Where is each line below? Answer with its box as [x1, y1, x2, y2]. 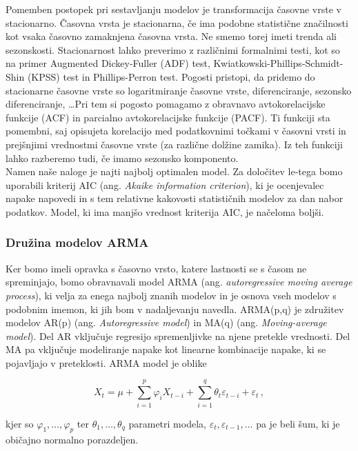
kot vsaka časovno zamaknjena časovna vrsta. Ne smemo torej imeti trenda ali [6, 29, 337, 43]
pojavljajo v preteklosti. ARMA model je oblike [6, 355, 207, 370]
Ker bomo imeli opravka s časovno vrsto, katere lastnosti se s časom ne [6, 261, 307, 275]
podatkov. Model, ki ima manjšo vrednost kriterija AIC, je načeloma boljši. [6, 204, 324, 219]
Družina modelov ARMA [6, 234, 149, 251]
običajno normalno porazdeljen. [6, 432, 139, 447]
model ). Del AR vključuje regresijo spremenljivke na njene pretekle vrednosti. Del [6, 328, 350, 343]
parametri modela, [128, 416, 206, 430]
